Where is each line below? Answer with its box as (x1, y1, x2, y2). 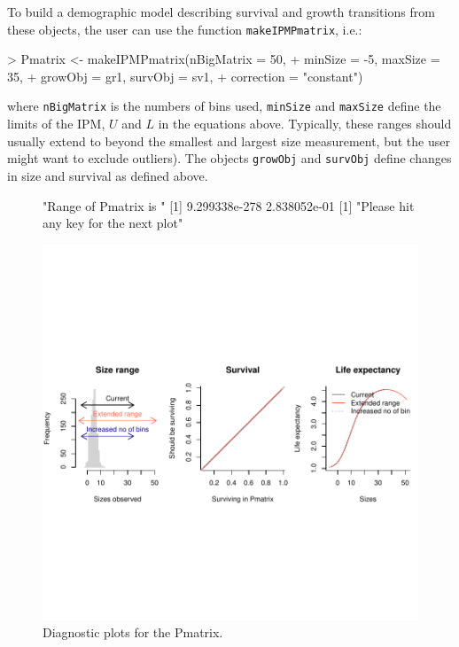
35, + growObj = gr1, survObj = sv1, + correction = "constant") (7, 66, 363, 85)
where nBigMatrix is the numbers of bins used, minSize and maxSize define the (7, 97, 441, 115)
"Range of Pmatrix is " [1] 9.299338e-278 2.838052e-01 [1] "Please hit (43, 196, 415, 214)
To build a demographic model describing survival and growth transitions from (7, 3, 435, 20)
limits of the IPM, (7, 114, 105, 133)
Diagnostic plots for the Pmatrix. (43, 623, 223, 642)
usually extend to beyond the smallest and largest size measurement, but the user (7, 131, 450, 150)
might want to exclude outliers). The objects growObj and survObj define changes (7, 149, 452, 168)
